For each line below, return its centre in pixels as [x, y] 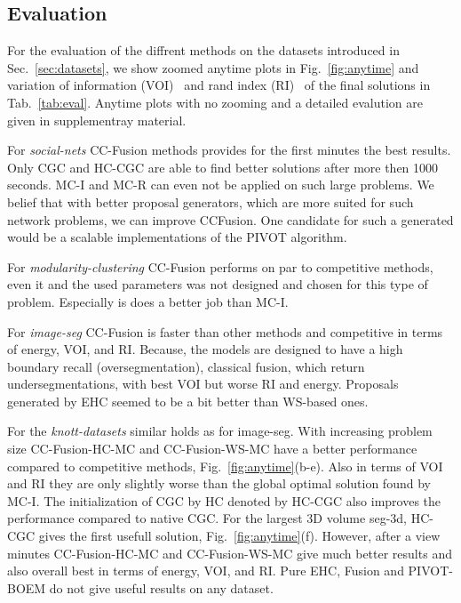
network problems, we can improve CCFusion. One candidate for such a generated [230, 219]
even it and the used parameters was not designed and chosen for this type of [218, 284]
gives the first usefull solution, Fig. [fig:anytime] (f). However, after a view [239, 536]
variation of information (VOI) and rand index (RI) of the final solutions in [219, 85]
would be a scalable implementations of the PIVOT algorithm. [177, 237]
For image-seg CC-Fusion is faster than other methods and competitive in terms [225, 331]
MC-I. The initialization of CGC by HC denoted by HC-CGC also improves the [224, 500]
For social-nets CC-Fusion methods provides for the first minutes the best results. [229, 150]
